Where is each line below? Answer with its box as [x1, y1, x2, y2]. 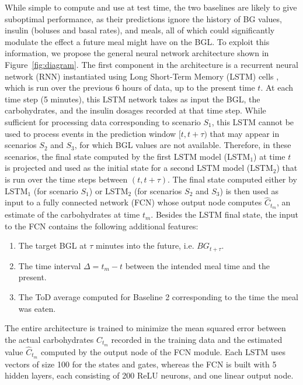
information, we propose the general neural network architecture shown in [5, 47, 269, 59]
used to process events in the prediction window [5, 127, 176, 139]
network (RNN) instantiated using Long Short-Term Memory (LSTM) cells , [5, 70, 279, 82]
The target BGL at [18, 239, 87, 252]
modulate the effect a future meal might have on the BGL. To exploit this [5, 35, 270, 47]
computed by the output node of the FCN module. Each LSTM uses [40, 345, 286, 357]
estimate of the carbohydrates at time [5, 208, 140, 221]
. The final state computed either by [168, 173, 297, 185]
